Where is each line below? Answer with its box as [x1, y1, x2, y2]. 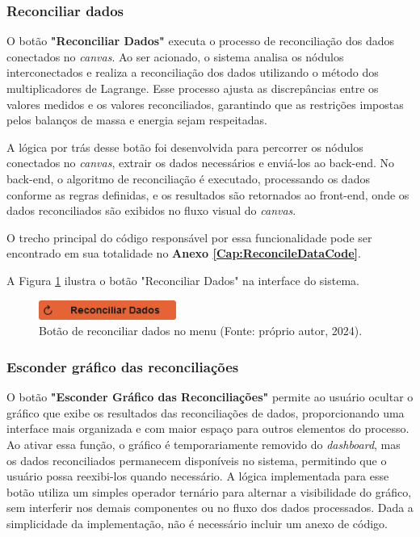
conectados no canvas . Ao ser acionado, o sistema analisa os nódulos [6, 48, 344, 65]
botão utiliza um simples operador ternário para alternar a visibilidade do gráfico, [6, 483, 412, 500]
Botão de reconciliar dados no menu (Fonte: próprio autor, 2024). [39, 322, 363, 339]
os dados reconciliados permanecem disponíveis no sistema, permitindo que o [6, 451, 387, 468]
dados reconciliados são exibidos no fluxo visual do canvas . [6, 202, 296, 219]
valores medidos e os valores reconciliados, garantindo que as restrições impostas [6, 95, 404, 112]
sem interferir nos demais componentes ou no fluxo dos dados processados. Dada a [6, 499, 414, 516]
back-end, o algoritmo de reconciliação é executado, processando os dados [6, 170, 370, 187]
